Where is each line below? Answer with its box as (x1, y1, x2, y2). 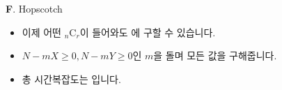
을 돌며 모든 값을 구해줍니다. (153, 48, 277, 63)
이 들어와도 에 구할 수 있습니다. (79, 24, 216, 39)
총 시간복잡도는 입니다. (22, 71, 121, 86)
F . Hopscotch (6, 1, 63, 15)
